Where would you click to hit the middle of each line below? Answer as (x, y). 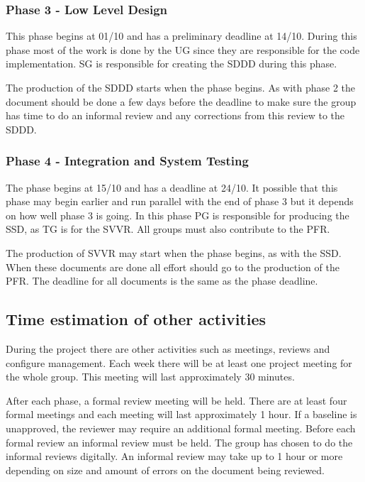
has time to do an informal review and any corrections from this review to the (175, 115)
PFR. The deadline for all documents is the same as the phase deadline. (162, 281)
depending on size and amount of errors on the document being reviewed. (165, 470)
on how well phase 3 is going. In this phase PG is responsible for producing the (178, 215)
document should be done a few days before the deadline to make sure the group (181, 101)
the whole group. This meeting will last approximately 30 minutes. (150, 377)
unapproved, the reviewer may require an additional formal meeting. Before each (181, 428)
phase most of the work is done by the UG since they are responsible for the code (183, 49)
